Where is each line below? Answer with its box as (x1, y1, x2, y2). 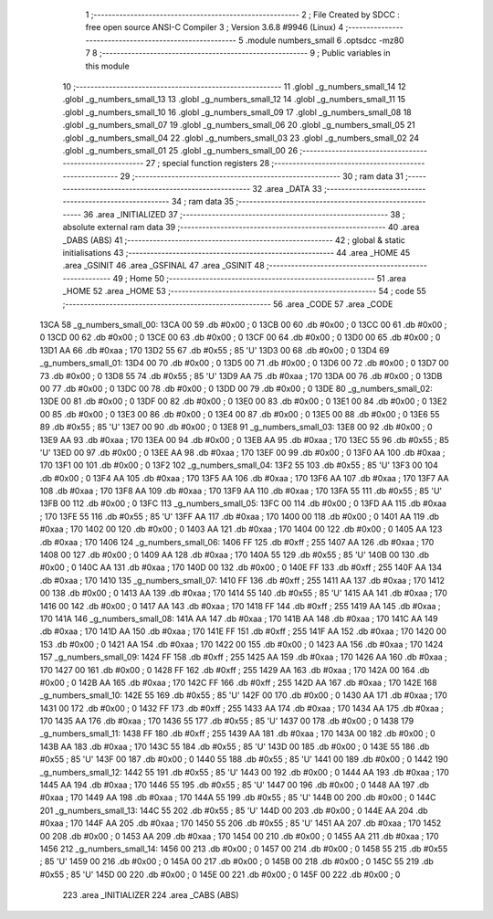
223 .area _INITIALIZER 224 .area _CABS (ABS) (62, 890, 239, 901)
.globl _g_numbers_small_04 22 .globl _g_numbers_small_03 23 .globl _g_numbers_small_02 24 (62, 132, 420, 143)
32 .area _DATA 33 (252, 184, 323, 195)
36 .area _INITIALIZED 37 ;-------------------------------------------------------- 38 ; (83, 208, 405, 219)
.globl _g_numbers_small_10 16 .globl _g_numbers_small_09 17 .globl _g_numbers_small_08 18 (62, 106, 413, 118)
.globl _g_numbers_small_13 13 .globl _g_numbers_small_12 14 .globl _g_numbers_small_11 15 (62, 94, 406, 105)
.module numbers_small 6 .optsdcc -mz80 (245, 35, 404, 46)
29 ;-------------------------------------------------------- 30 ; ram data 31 (120, 170, 404, 182)
